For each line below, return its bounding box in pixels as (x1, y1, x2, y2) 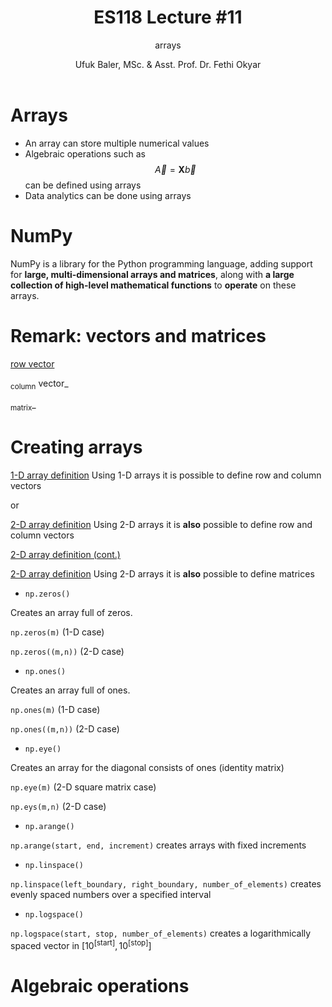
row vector (10, 357, 55, 370)
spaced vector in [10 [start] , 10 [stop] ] (10, 938, 152, 951)
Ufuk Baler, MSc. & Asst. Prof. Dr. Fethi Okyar (74, 58, 262, 70)
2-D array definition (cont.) (10, 549, 121, 561)
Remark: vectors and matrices (10, 324, 267, 347)
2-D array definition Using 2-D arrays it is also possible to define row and (10, 519, 313, 531)
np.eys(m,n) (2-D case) (10, 801, 107, 813)
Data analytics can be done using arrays (24, 189, 192, 201)
